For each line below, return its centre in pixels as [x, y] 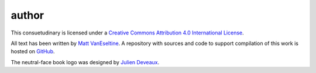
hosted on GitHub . [33, 51]
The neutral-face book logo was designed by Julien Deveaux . [85, 62]
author [28, 15]
